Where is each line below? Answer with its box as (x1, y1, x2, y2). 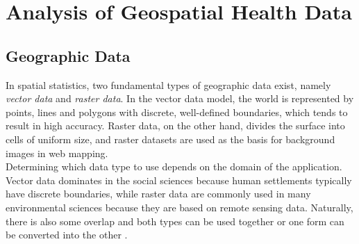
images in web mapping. (6, 145, 108, 160)
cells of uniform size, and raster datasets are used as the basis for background (6, 131, 335, 146)
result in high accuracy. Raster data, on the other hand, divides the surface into (6, 118, 345, 133)
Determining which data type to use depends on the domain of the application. (6, 159, 342, 174)
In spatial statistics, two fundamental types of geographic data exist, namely (6, 77, 331, 92)
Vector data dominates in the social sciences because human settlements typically (6, 172, 352, 187)
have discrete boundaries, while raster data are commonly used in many (6, 186, 311, 201)
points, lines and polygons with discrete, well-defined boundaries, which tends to (6, 104, 348, 119)
